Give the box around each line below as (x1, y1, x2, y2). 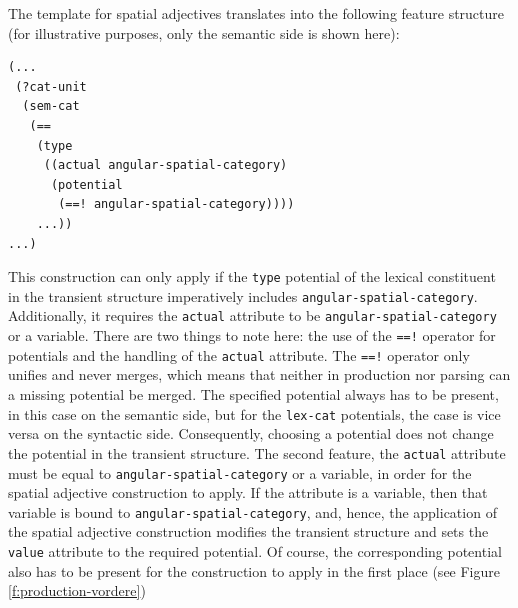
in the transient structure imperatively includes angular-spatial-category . (8, 285, 478, 306)
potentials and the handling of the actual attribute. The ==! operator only (8, 344, 470, 365)
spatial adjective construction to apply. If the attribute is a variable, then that (8, 482, 488, 503)
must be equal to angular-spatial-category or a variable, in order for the (8, 462, 472, 483)
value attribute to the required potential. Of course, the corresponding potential (8, 541, 502, 561)
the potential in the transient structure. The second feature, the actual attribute (8, 442, 506, 463)
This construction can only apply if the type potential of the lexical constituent (8, 266, 496, 287)
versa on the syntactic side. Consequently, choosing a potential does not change (8, 423, 494, 444)
